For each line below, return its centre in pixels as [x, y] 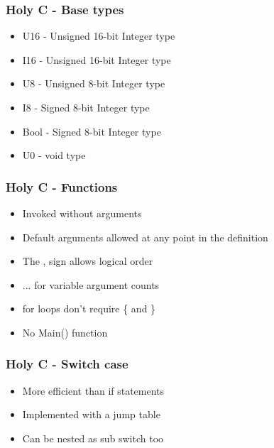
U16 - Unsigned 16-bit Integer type [99, 36]
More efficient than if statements [93, 390]
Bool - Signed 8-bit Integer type [92, 131]
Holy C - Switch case [67, 364]
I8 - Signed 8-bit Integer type [86, 107]
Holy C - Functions [62, 186]
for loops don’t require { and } [89, 308]
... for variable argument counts [91, 284]
